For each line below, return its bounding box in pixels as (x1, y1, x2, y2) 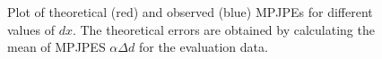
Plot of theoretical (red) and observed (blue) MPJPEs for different (7, 3, 373, 21)
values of (7, 20, 55, 38)
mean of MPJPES (7, 38, 106, 56)
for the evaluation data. (138, 38, 268, 56)
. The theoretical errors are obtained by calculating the (72, 20, 375, 38)
